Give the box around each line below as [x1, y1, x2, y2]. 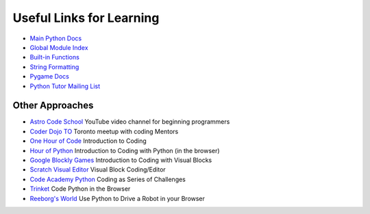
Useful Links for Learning [12, 10, 160, 25]
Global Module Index [29, 43, 88, 51]
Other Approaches [12, 100, 94, 111]
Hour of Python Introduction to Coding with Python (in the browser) [29, 146, 220, 155]
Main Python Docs [29, 34, 82, 42]
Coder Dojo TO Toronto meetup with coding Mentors [29, 127, 179, 135]
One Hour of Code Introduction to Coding [29, 137, 147, 145]
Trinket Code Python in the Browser [29, 185, 131, 193]
